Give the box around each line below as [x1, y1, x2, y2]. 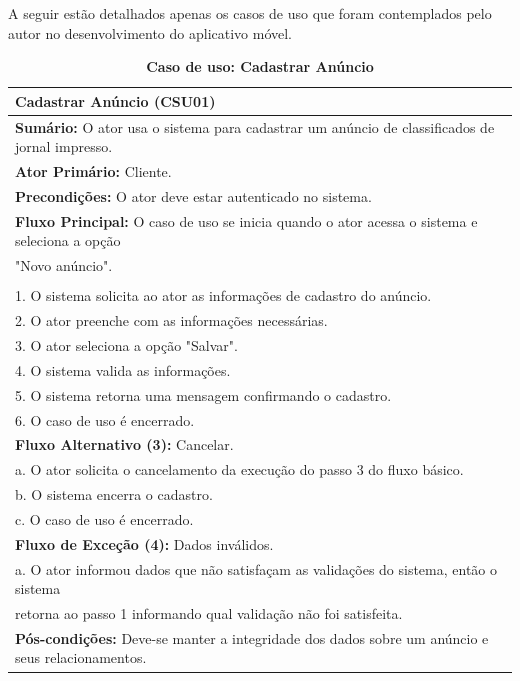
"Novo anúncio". [15, 255, 113, 276]
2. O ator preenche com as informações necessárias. [15, 310, 328, 331]
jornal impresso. [15, 136, 113, 157]
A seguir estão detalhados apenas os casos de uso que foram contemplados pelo [8, 3, 492, 23]
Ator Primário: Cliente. [15, 161, 172, 182]
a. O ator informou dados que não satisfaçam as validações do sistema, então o [15, 558, 498, 579]
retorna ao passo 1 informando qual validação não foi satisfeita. [15, 603, 403, 623]
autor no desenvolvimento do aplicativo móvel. [8, 22, 293, 43]
